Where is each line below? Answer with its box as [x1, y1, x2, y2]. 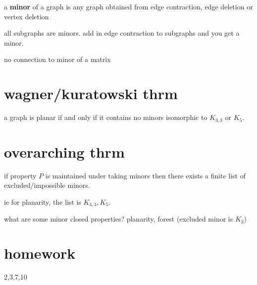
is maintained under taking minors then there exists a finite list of [45, 170, 246, 180]
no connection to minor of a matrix [4, 54, 111, 64]
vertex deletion [4, 11, 49, 21]
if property [4, 170, 37, 180]
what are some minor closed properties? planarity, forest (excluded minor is [4, 214, 233, 224]
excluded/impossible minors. [4, 180, 90, 190]
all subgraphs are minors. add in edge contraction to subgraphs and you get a [4, 28, 240, 38]
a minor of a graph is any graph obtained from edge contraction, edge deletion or [4, 1, 253, 11]
